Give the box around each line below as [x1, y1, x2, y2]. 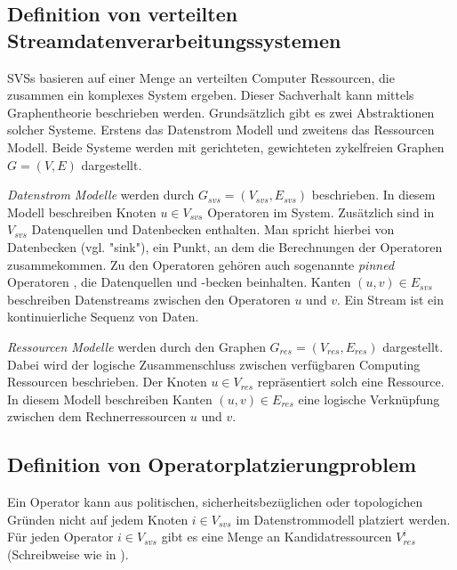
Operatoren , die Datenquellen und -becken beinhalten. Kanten [7, 273, 351, 291]
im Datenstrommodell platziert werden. [236, 509, 451, 528]
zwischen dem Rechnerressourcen [7, 407, 187, 426]
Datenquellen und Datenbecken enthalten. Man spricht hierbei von [31, 220, 395, 239]
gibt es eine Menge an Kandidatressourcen [161, 527, 392, 546]
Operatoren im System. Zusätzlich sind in [207, 202, 435, 221]
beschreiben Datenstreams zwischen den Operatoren [7, 289, 291, 308]
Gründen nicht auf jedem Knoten [7, 509, 188, 528]
